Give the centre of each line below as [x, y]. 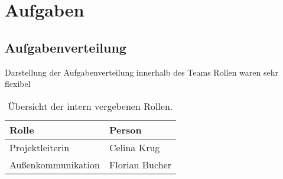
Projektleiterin [40, 147]
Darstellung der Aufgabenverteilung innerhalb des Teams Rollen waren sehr [141, 72]
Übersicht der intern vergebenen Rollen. [90, 106]
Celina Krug [134, 147]
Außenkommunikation [55, 164]
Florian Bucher [140, 164]
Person [125, 129]
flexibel [18, 84]
